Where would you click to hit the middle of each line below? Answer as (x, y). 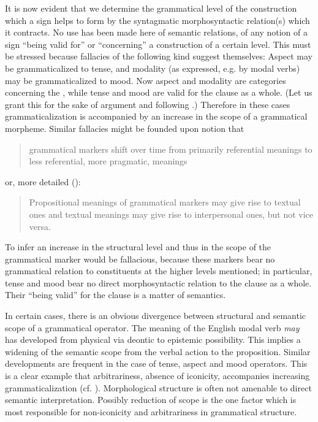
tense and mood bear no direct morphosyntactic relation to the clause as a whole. (158, 282)
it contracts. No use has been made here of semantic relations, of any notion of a (156, 32)
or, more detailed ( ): (43, 181)
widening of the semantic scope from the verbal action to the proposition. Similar (158, 351)
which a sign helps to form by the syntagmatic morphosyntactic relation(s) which (157, 20)
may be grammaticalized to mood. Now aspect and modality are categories (146, 80)
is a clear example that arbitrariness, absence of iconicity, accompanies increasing (157, 376)
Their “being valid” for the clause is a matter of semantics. (115, 295)
